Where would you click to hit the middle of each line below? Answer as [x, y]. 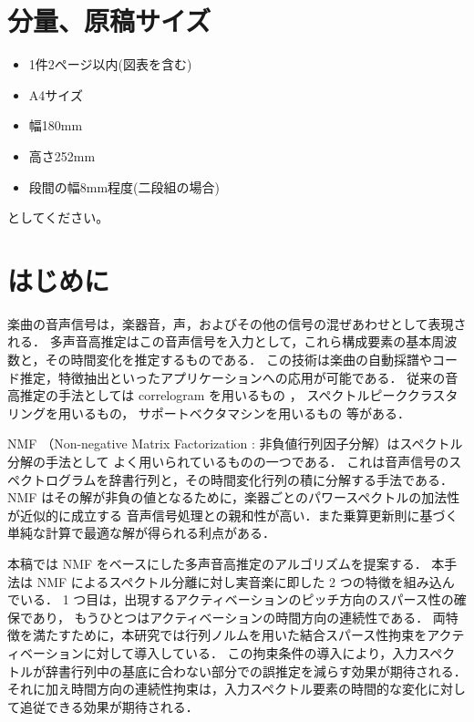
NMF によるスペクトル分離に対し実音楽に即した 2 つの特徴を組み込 [239, 581]
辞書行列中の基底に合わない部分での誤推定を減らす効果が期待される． [256, 670]
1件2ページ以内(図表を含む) [110, 64]
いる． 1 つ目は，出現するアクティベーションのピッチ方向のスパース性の [237, 599]
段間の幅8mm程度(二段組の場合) [124, 186]
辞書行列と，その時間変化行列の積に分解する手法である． [281, 479]
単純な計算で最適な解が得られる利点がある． [141, 533]
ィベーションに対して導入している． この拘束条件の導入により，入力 [213, 652]
